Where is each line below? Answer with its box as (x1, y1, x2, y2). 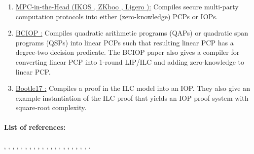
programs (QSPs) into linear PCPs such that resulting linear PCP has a (15, 37, 234, 47)
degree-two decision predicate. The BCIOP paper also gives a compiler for (15, 47, 240, 57)
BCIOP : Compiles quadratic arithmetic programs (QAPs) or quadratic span (15, 28, 249, 38)
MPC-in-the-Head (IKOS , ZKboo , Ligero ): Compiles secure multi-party (15, 1, 239, 11)
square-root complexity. (15, 102, 87, 113)
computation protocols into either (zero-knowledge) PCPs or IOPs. (15, 11, 218, 21)
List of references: (4, 121, 66, 132)
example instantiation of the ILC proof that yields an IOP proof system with (15, 92, 249, 103)
